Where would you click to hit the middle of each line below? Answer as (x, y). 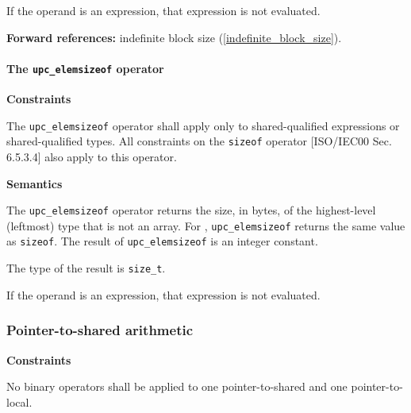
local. (19, 401)
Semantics (35, 183)
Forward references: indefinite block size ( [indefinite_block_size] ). (174, 37)
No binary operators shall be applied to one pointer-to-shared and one (177, 386)
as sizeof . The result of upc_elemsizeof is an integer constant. (162, 241)
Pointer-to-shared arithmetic (100, 330)
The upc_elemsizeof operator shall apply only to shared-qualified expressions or (203, 125)
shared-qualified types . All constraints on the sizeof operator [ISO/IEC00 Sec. (199, 141)
